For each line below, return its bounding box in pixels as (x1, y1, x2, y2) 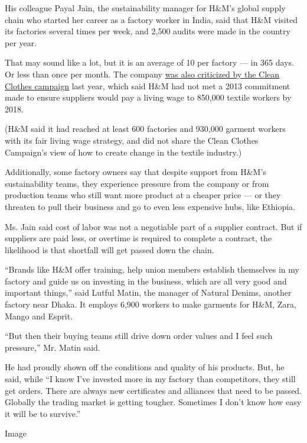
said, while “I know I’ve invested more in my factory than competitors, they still (5, 373, 296, 385)
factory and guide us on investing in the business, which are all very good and (5, 274, 287, 287)
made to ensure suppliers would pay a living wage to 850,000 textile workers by (5, 91, 292, 104)
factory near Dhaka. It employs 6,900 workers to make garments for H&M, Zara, (5, 298, 296, 311)
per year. (5, 36, 37, 48)
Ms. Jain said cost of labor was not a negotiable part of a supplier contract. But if (5, 220, 302, 232)
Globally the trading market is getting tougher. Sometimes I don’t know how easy (5, 396, 302, 408)
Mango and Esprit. (5, 309, 73, 322)
